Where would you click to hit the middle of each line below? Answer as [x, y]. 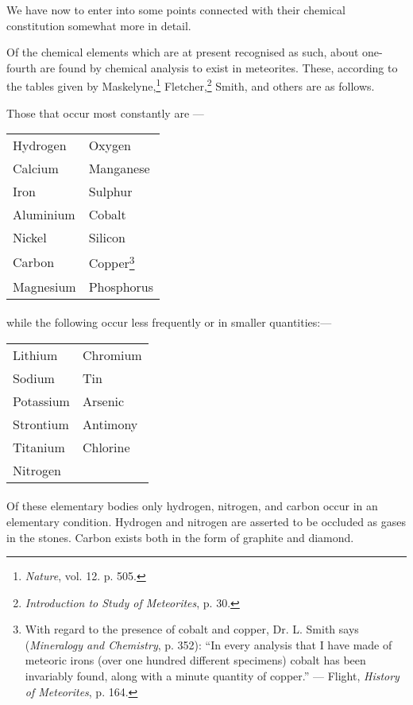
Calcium [36, 169]
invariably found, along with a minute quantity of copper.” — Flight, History [212, 676]
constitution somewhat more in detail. [99, 25]
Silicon [107, 238]
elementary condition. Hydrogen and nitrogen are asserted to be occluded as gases [206, 521]
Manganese [119, 169]
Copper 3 [112, 262]
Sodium [34, 378]
